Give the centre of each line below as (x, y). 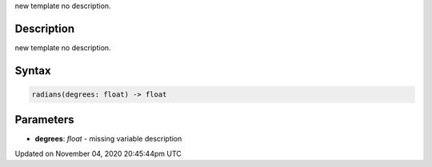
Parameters (44, 120)
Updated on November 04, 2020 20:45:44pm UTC (98, 153)
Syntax (33, 71)
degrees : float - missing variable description (108, 139)
